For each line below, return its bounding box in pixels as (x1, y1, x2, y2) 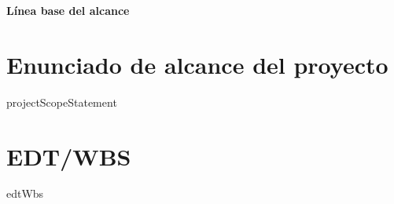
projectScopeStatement (6, 93, 117, 110)
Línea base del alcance (6, 2, 130, 18)
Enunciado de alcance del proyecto (6, 48, 388, 80)
